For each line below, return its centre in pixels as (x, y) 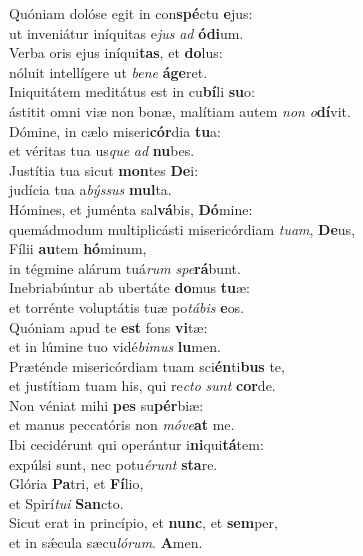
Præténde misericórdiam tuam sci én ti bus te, (147, 365)
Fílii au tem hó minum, (78, 248)
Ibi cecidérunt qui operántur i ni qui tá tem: (136, 444)
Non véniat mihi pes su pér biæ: (106, 404)
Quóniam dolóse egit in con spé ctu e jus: (131, 13)
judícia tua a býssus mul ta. (90, 189)
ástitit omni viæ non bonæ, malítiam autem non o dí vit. (180, 110)
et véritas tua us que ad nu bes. (102, 150)
